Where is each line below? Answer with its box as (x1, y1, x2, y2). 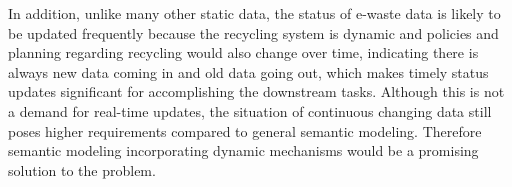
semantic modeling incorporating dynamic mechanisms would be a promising (8, 140, 479, 161)
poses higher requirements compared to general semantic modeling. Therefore (8, 120, 482, 141)
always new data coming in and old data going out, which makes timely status (8, 61, 489, 82)
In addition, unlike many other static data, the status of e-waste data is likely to (8, 3, 501, 23)
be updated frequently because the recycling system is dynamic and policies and (8, 22, 499, 43)
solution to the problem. (8, 159, 156, 180)
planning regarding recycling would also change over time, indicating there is (8, 42, 479, 63)
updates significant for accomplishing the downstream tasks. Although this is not (8, 81, 505, 102)
